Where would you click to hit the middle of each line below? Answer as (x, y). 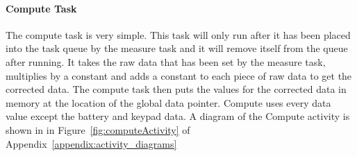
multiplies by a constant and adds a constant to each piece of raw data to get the (179, 75)
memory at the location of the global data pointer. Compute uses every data (168, 102)
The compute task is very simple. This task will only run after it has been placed (178, 34)
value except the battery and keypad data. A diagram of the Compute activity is (178, 116)
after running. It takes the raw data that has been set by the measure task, (166, 61)
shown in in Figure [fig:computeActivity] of (98, 129)
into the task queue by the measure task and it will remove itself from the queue (177, 48)
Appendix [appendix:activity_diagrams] (91, 143)
